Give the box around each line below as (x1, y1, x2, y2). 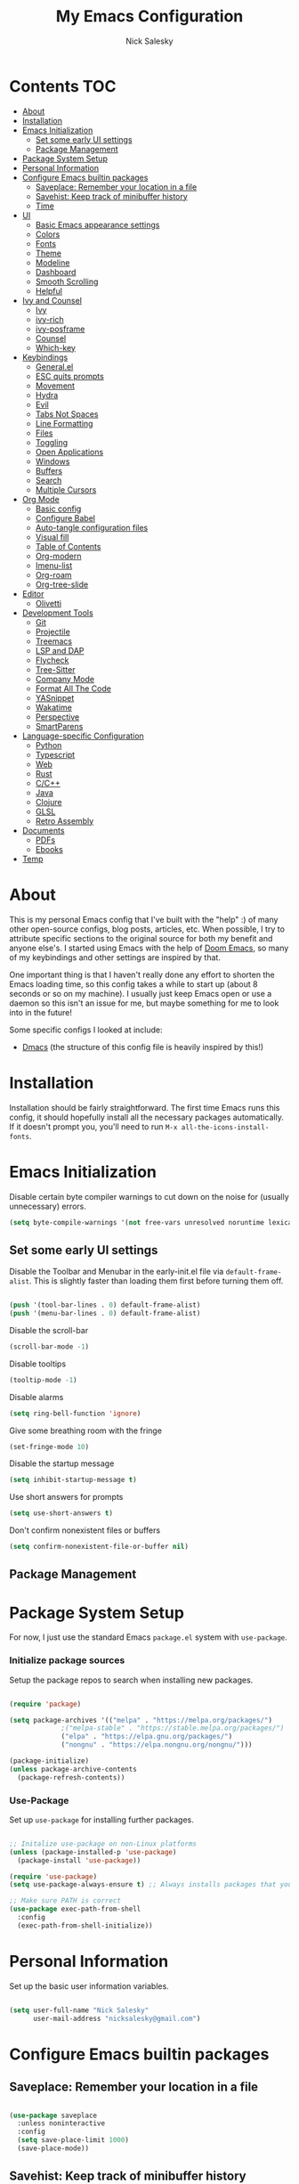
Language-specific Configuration (21, 730, 144, 741)
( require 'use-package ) (9, 1872, 98, 1881)
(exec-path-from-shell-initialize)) (17, 1921, 153, 1930)
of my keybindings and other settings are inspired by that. (9, 951, 221, 963)
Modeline (35, 257, 70, 268)
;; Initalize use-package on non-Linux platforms (9, 1839, 198, 1848)
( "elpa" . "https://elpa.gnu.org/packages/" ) (61, 1732, 233, 1741)
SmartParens (35, 721, 84, 731)
